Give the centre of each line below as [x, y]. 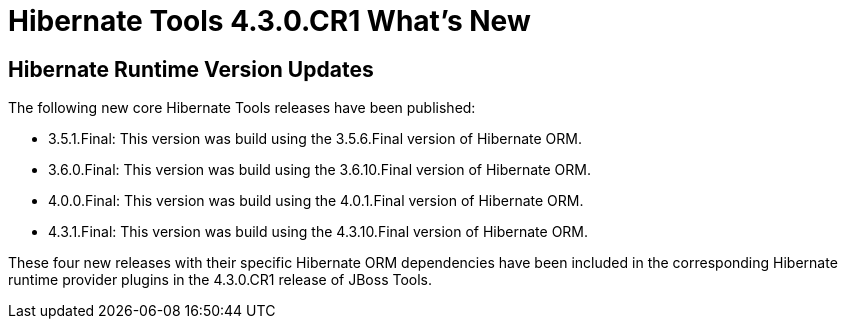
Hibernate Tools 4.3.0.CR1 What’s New [269, 21]
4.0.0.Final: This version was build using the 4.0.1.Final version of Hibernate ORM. [316, 201]
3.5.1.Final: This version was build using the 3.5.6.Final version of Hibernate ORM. [315, 139]
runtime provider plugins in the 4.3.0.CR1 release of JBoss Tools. [220, 280]
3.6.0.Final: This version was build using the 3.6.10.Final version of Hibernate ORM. [319, 170]
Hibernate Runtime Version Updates [191, 69]
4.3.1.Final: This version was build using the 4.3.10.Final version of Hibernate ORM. [318, 232]
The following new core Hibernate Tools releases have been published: [242, 108]
